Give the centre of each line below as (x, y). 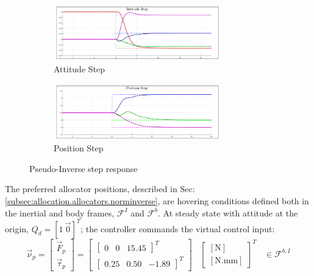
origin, (17, 228)
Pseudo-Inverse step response (84, 168)
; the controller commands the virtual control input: (178, 228)
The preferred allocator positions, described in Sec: (100, 189)
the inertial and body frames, (60, 212)
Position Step (79, 148)
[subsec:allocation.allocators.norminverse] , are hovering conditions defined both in (157, 201)
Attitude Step (80, 69)
